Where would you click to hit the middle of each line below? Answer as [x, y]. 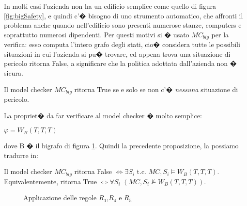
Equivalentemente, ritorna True [51, 181]
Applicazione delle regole [60, 198]
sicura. [14, 73]
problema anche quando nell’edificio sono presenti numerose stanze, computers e [123, 25]
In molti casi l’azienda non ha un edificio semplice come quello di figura [110, 6]
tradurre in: [21, 155]
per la [220, 34]
